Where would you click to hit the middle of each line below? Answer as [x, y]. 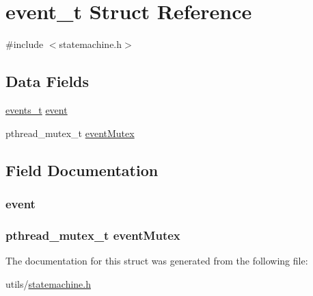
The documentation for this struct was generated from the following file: [157, 260]
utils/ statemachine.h [48, 283]
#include [25, 44]
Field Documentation [82, 170]
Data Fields [47, 81]
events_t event [37, 109]
